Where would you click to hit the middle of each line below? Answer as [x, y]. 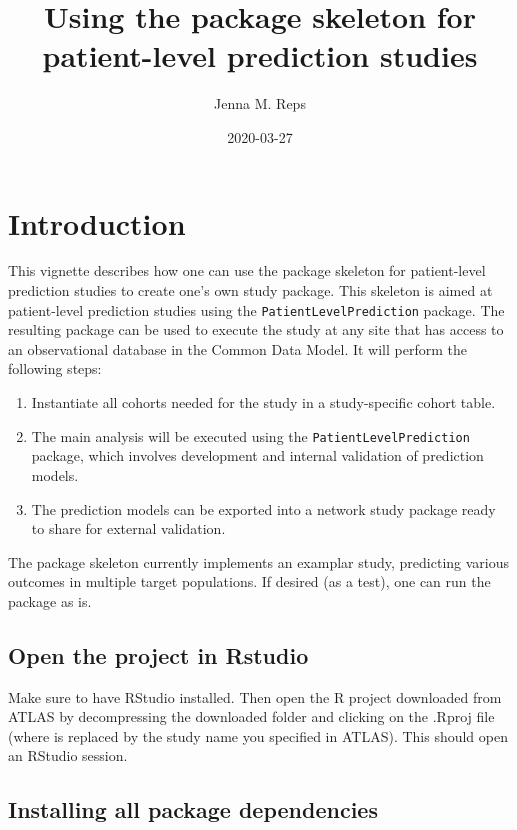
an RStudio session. [68, 755]
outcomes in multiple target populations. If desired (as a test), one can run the [249, 581]
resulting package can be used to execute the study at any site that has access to [256, 329]
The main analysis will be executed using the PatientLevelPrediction [250, 435]
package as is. [50, 600]
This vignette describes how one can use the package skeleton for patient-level [247, 270]
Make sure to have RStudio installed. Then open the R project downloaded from [255, 696]
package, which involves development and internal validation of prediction [257, 455]
